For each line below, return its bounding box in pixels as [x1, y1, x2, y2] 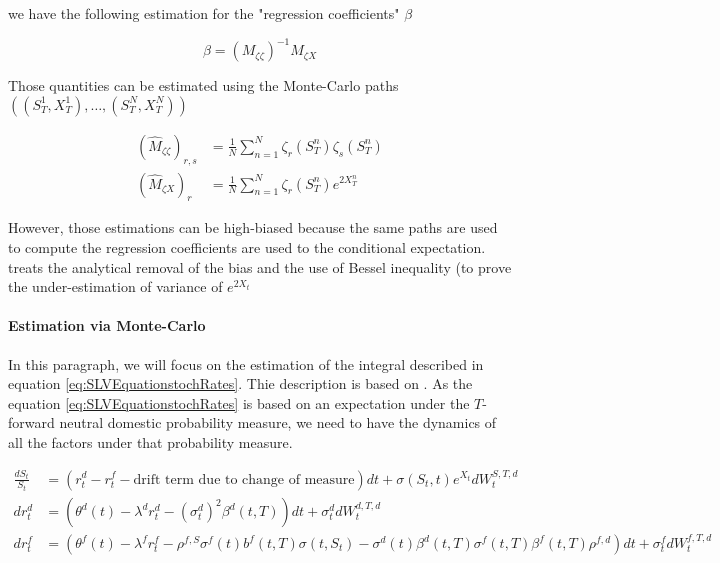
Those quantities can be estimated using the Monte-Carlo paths [8, 75, 399, 96]
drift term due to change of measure [133, 472, 355, 487]
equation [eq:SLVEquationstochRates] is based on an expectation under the [8, 392, 470, 413]
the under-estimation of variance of [8, 276, 223, 297]
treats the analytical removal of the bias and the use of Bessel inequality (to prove [8, 256, 512, 277]
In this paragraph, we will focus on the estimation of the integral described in [8, 353, 484, 374]
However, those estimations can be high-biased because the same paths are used [8, 217, 498, 238]
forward [8, 412, 55, 433]
